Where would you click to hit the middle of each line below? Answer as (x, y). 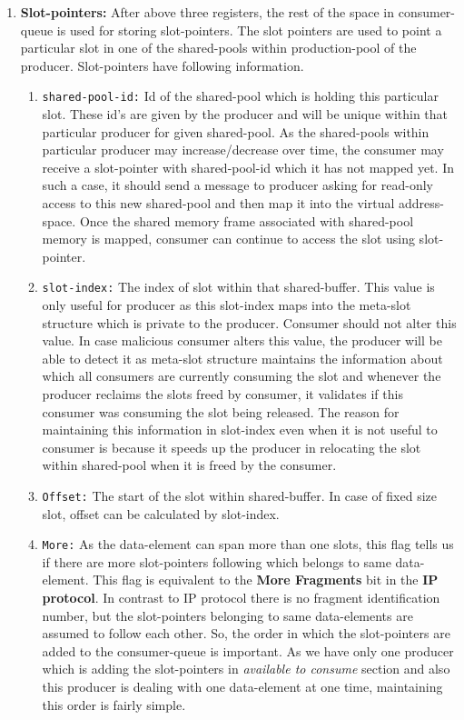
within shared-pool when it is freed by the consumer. (189, 465)
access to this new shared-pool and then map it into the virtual (218, 203)
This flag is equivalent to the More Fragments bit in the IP (266, 580)
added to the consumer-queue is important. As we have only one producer (248, 650)
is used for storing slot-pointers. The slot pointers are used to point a (249, 30)
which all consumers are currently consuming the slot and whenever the (242, 376)
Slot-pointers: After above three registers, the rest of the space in (207, 12)
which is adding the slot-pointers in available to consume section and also (246, 669)
